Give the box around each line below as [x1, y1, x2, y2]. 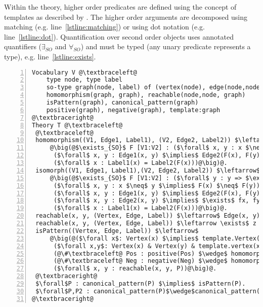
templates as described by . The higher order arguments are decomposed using [4, 11, 247, 22]
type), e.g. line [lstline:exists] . [4, 51, 96, 61]
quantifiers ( [4, 41, 42, 52]
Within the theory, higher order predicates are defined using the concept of [4, 2, 237, 12]
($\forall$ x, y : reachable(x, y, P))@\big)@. [53, 265, 217, 272]
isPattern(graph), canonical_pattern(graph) [46, 99, 199, 107]
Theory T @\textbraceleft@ [32, 121, 122, 129]
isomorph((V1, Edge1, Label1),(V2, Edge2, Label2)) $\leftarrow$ [35, 166, 260, 174]
